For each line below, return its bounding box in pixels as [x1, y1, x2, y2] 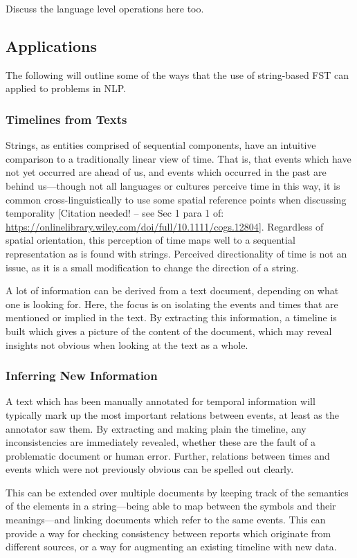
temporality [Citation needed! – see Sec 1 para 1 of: [6, 206, 224, 220]
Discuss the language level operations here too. [6, 1, 204, 15]
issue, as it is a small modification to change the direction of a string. [6, 260, 300, 274]
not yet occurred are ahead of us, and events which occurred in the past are [6, 165, 327, 179]
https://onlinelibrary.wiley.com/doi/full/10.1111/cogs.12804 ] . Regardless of [6, 219, 324, 233]
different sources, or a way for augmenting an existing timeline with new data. [6, 539, 337, 554]
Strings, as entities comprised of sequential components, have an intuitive [6, 138, 316, 152]
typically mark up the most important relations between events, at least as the [6, 407, 339, 422]
